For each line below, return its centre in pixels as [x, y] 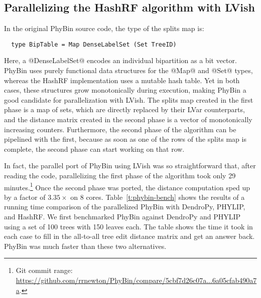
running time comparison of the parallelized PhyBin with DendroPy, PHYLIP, [125, 207]
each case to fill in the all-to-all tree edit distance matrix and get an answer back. [129, 236]
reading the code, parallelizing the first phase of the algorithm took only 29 [120, 175]
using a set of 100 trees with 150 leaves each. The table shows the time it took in [128, 226]
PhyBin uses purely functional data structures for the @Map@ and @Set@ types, [128, 70]
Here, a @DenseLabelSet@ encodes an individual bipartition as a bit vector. [120, 60]
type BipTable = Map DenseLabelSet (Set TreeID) [94, 44]
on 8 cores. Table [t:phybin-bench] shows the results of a [158, 197]
